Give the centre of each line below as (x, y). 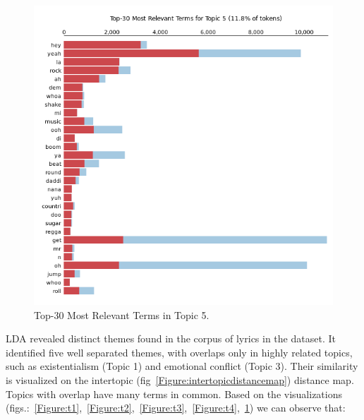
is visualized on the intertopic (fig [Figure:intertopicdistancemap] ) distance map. (180, 379)
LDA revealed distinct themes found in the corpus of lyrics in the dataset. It (171, 338)
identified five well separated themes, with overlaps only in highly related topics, (179, 352)
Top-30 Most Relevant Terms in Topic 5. (122, 314)
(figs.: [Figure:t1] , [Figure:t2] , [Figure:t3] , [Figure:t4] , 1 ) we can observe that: (176, 408)
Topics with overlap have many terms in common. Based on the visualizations (174, 394)
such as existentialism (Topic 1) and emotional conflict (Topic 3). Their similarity (182, 366)
